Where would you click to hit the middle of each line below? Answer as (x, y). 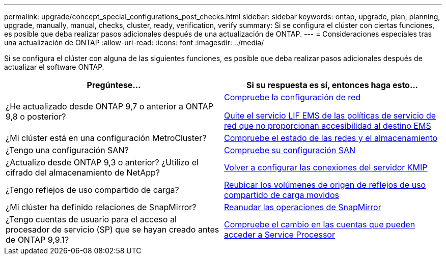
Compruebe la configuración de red (292, 97)
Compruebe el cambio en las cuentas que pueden (320, 224)
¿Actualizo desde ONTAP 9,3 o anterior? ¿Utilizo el (102, 162)
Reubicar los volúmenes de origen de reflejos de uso (325, 185)
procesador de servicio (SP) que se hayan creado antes (113, 229)
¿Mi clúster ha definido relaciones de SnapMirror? (101, 207)
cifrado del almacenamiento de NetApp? (83, 172)
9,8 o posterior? (36, 117)
